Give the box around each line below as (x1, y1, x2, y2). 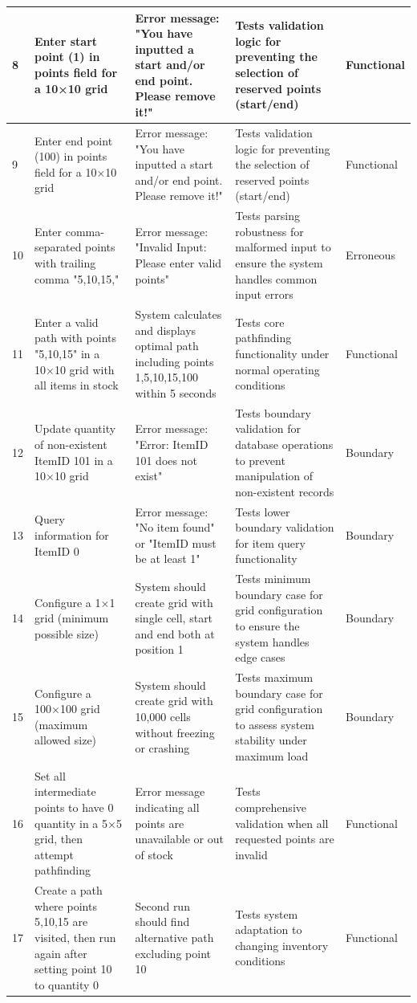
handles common (235, 270, 318, 287)
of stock (135, 846, 173, 862)
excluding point (135, 944, 211, 961)
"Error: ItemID (135, 435, 208, 452)
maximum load (235, 747, 309, 764)
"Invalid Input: (135, 239, 207, 255)
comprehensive (235, 799, 306, 815)
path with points (34, 329, 116, 346)
